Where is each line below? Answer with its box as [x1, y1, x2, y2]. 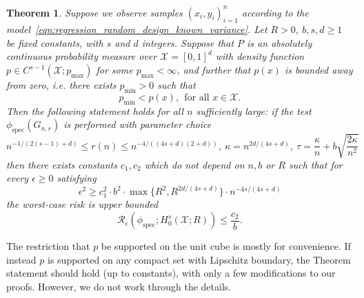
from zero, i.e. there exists [6, 78, 117, 92]
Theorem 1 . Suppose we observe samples [6, 5, 183, 19]
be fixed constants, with [6, 35, 103, 50]
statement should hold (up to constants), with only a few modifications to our [6, 266, 336, 280]
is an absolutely [247, 35, 312, 50]
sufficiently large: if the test [196, 103, 312, 118]
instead [6, 252, 37, 266]
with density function [215, 49, 305, 63]
